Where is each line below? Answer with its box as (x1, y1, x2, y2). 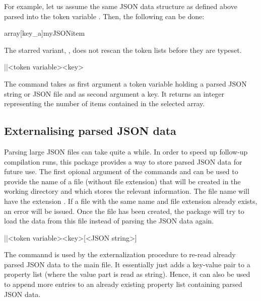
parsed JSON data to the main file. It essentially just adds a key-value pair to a (4, 259, 250, 269)
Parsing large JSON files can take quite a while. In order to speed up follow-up (4, 146, 248, 157)
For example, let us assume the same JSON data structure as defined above (4, 1, 237, 11)
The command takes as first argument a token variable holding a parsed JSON (4, 78, 247, 89)
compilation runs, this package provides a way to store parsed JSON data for (4, 156, 242, 167)
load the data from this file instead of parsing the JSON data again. (4, 215, 214, 226)
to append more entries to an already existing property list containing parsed (4, 279, 242, 289)
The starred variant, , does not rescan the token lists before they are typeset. (4, 44, 242, 55)
